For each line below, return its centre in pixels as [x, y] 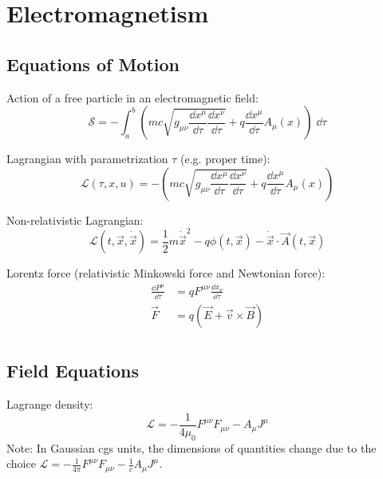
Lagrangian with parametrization [87, 159]
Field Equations [73, 371]
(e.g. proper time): [225, 159]
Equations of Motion [93, 64]
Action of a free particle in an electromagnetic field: [132, 97]
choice [21, 463]
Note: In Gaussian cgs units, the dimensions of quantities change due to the [191, 447]
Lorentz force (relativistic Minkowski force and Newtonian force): [166, 273]
